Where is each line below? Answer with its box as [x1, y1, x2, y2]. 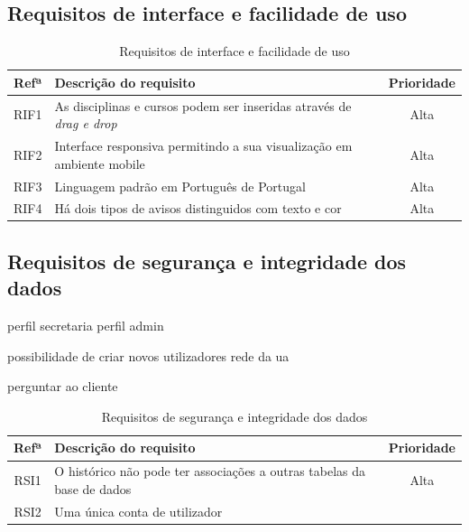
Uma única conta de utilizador [54, 501, 223, 520]
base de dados [54, 479, 132, 498]
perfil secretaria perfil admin [7, 316, 164, 335]
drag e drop [54, 114, 117, 133]
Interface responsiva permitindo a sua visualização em [54, 136, 353, 155]
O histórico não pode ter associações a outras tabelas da [54, 462, 366, 481]
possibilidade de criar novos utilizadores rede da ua [7, 346, 290, 365]
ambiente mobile [54, 154, 145, 173]
